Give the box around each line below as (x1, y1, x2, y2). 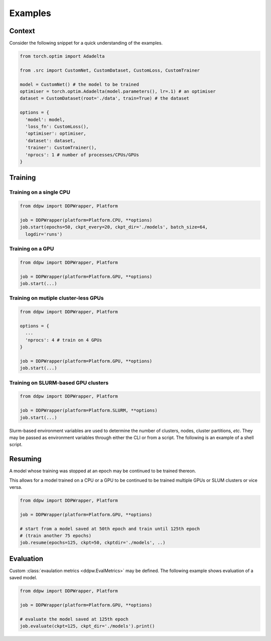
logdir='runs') (25, 231, 63, 237)
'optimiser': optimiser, (25, 131, 86, 137)
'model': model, (25, 117, 65, 123)
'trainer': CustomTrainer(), (25, 145, 97, 151)
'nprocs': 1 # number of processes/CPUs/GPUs (25, 152, 139, 158)
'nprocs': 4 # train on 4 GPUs (25, 337, 102, 343)
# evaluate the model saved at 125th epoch (20, 616, 129, 622)
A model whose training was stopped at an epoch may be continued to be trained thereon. (9, 468, 196, 474)
